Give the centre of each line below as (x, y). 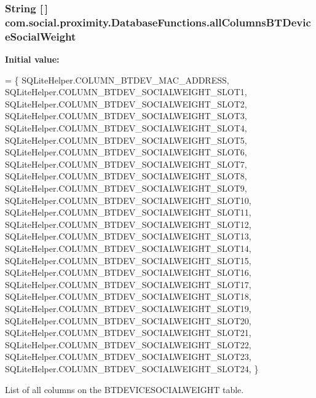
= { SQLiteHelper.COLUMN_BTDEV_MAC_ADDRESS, (117, 80)
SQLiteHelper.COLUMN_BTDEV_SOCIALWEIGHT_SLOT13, (128, 236)
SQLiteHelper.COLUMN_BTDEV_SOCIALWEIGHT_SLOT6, (126, 152)
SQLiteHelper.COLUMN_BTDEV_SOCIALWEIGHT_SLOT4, (126, 128)
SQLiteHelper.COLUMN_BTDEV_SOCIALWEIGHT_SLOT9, (126, 188)
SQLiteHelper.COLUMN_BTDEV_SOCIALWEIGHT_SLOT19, (128, 308)
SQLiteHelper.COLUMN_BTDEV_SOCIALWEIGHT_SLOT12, (128, 224)
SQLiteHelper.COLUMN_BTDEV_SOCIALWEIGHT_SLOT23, (128, 357)
